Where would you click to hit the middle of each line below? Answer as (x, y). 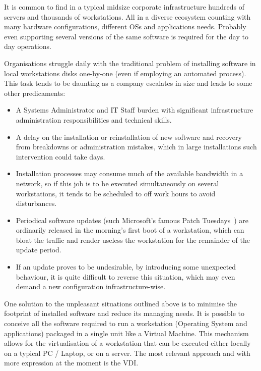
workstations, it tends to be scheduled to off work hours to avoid (116, 193)
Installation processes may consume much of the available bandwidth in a (129, 173)
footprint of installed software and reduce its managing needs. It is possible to (124, 313)
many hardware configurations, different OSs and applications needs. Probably (125, 26)
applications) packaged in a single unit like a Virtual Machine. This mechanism (126, 333)
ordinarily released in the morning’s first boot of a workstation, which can (130, 230)
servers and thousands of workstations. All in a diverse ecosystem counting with (127, 16)
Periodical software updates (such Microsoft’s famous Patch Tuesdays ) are (132, 220)
